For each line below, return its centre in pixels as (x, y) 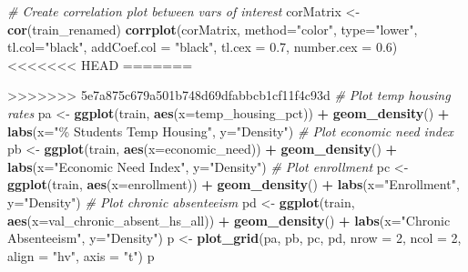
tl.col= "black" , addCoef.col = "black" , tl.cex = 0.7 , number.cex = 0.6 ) (203, 47)
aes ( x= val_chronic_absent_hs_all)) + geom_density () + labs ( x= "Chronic (229, 220)
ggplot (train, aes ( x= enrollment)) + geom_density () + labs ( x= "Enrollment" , (234, 184)
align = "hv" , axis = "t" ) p (81, 255)
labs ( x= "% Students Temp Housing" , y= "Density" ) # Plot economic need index (230, 131)
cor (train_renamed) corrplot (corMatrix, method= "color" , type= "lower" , (213, 29)
